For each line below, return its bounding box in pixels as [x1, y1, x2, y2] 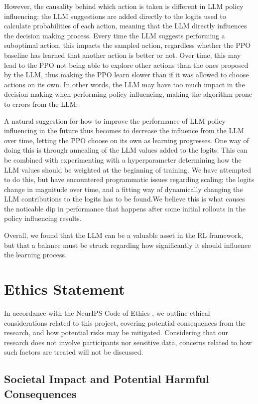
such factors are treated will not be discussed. [4, 347, 143, 357]
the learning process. [4, 249, 67, 260]
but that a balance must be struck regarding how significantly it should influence [4, 239, 251, 250]
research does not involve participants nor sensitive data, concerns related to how [4, 337, 252, 347]
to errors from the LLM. [4, 98, 78, 109]
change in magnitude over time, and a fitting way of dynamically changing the [4, 184, 243, 194]
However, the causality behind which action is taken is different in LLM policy [4, 1, 244, 11]
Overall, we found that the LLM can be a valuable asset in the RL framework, [4, 230, 244, 240]
